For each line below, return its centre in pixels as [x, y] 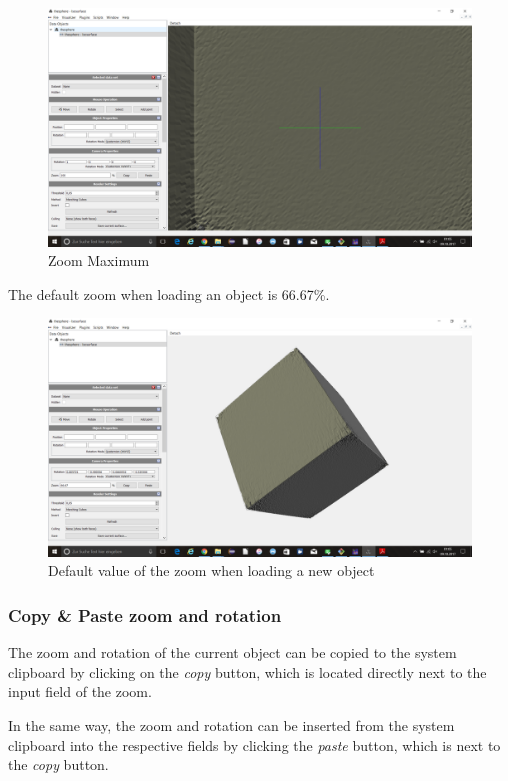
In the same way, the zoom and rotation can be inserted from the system [231, 724]
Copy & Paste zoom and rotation [145, 614]
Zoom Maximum [99, 260]
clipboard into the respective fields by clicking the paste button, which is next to [254, 744]
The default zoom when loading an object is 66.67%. [169, 293]
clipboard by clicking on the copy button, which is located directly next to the [247, 671]
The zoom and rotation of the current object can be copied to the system [232, 652]
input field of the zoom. [80, 691]
